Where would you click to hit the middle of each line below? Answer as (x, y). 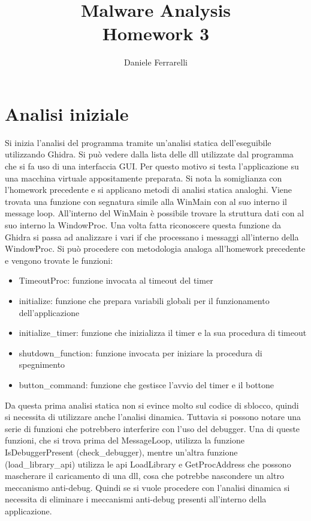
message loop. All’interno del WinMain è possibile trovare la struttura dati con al (155, 213)
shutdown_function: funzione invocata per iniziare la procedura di (141, 352)
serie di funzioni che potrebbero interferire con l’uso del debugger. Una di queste (153, 428)
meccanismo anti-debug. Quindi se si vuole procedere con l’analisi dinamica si (147, 487)
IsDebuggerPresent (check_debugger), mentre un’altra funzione (121, 452)
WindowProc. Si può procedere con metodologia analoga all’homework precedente (155, 248)
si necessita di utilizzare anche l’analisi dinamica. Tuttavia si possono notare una (153, 417)
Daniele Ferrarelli (156, 62)
